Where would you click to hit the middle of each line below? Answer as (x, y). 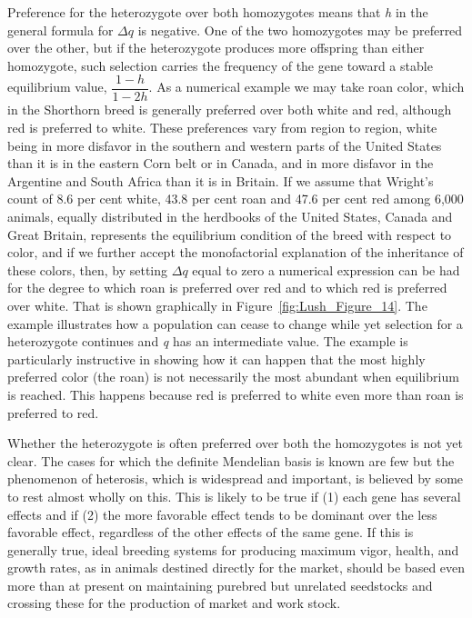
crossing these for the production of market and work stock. (174, 603)
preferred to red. (53, 412)
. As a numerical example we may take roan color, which (306, 87)
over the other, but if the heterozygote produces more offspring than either (216, 48)
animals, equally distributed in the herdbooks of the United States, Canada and (230, 216)
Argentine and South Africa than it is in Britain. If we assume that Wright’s (221, 180)
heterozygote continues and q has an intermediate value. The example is (208, 341)
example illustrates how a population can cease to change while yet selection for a (235, 323)
